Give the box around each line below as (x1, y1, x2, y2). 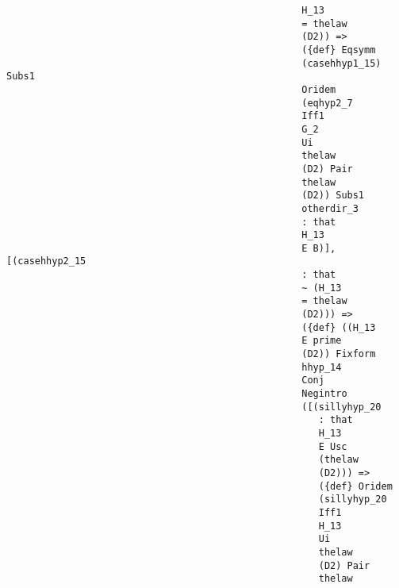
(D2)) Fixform (301, 348, 376, 360)
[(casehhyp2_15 (6, 256, 86, 267)
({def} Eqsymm (301, 44, 376, 56)
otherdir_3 (301, 202, 359, 214)
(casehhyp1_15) (301, 57, 382, 69)
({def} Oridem (318, 480, 393, 492)
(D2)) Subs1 (301, 190, 365, 202)
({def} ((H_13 (301, 321, 376, 333)
